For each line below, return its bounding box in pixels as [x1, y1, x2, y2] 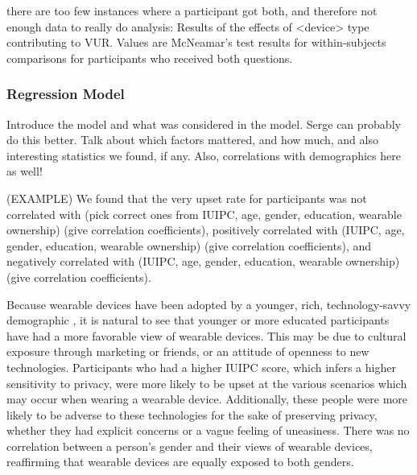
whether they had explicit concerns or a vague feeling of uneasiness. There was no [6, 422, 410, 439]
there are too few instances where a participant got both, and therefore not [6, 2, 378, 19]
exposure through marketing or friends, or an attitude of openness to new [6, 343, 370, 360]
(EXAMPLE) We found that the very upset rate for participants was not [6, 189, 367, 206]
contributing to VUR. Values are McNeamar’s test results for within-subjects [6, 34, 386, 51]
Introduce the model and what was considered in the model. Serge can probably [6, 115, 401, 132]
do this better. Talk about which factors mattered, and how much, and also [6, 131, 378, 148]
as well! [6, 163, 43, 180]
